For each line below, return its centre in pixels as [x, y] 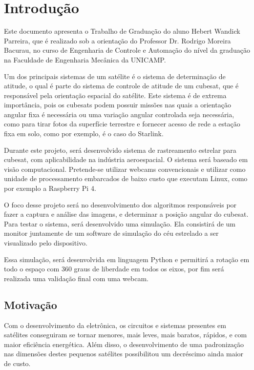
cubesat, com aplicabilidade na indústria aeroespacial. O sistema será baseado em [126, 159]
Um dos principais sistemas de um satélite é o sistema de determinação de [115, 76]
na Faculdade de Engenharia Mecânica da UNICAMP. [85, 59]
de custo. [17, 363]
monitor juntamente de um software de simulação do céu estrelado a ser [111, 233]
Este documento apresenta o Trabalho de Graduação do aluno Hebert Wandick [122, 31]
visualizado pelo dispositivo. [46, 243]
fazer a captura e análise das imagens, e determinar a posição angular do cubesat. [126, 214]
